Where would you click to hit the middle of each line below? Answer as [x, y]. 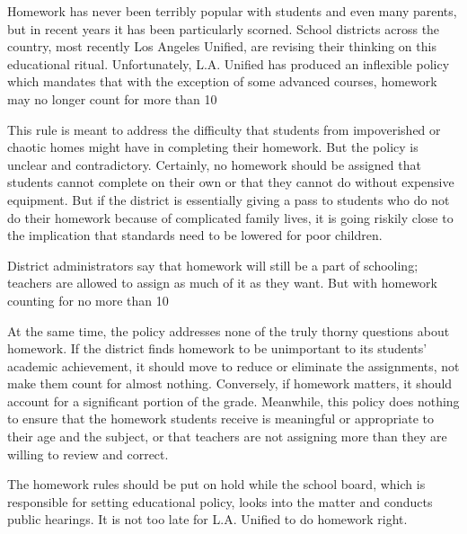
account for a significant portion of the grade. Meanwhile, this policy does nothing [233, 400]
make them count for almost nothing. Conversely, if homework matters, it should [230, 383]
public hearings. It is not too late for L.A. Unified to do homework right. [207, 519]
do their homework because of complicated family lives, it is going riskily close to [230, 217]
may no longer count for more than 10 [112, 98]
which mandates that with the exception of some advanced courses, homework [222, 81]
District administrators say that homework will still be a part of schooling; [213, 265]
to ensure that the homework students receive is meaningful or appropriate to [220, 418]
